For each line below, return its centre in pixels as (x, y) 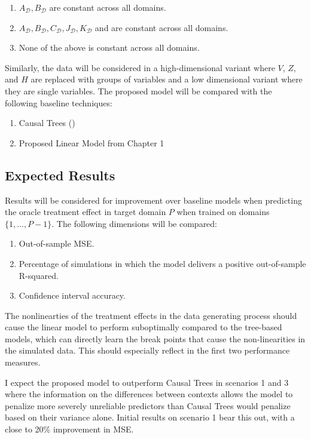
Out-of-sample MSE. (57, 243)
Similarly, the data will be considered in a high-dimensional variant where (140, 67)
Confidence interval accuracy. (72, 295)
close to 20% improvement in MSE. (69, 429)
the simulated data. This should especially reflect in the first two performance (147, 350)
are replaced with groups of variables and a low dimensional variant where (167, 79)
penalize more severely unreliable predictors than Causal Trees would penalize (148, 405)
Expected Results (60, 175)
